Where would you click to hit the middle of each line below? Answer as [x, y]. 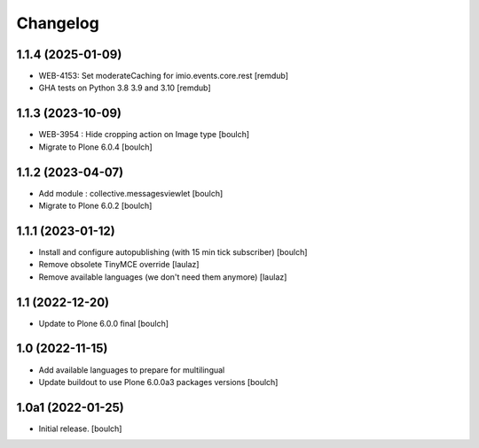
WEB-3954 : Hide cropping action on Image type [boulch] [144, 135]
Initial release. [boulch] [80, 429]
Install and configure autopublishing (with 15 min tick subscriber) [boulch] [173, 251]
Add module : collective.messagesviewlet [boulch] [131, 193]
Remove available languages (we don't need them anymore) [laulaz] [163, 277]
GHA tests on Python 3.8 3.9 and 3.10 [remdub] [125, 88]
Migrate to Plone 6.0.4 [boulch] [95, 147]
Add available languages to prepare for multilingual [132, 370]
